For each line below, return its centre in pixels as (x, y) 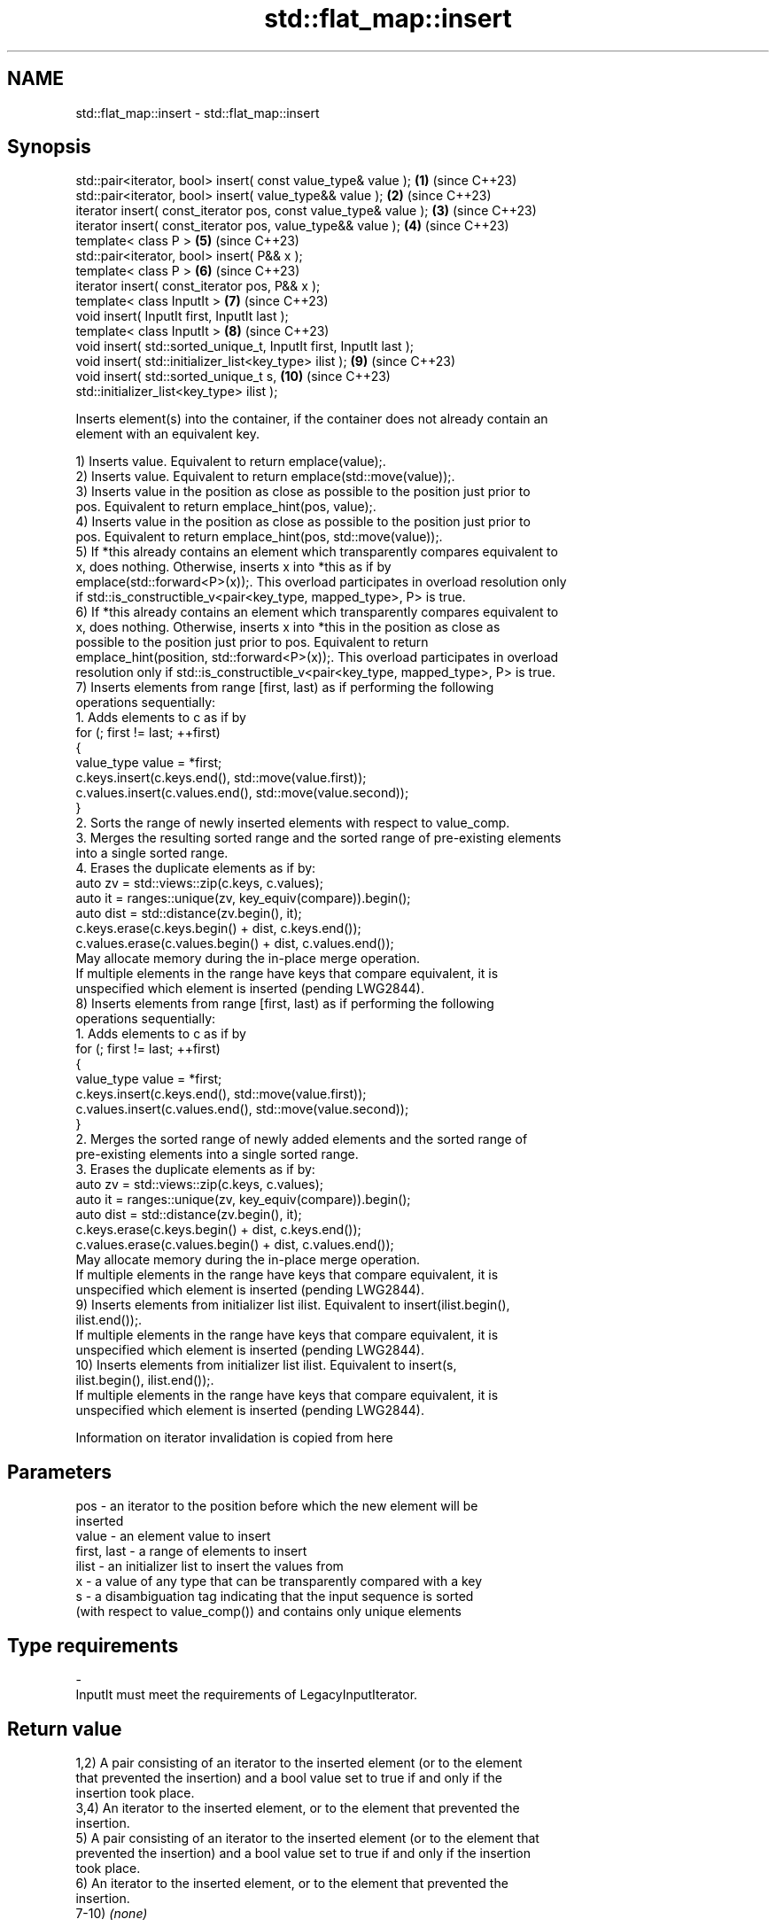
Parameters (59, 1472)
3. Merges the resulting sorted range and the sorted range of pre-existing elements (318, 838)
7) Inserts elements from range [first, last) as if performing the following (285, 688)
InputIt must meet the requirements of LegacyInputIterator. (247, 1695)
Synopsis (49, 147)
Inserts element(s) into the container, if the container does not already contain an (312, 419)
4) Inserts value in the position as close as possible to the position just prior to (303, 522)
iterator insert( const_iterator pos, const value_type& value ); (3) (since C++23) (306, 211)
